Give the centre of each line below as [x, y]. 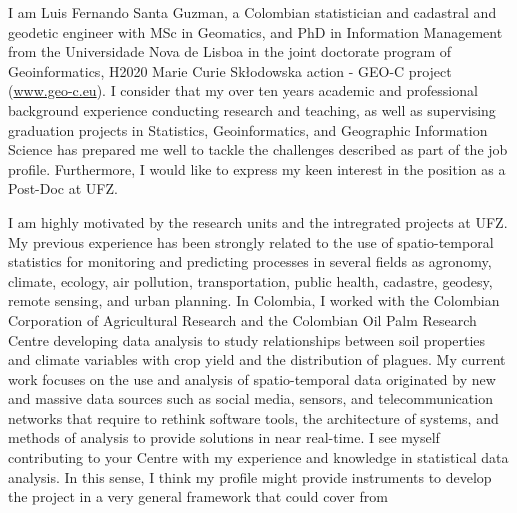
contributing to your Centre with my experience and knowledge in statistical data [258, 457]
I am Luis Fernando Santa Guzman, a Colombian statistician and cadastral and [252, 12]
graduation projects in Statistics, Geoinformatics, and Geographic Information [248, 129]
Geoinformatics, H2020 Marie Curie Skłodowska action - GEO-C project [230, 70]
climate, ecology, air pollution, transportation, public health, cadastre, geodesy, [250, 280]
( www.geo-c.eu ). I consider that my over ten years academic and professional [243, 90]
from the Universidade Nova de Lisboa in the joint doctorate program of [230, 51]
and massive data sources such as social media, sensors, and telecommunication [250, 398]
